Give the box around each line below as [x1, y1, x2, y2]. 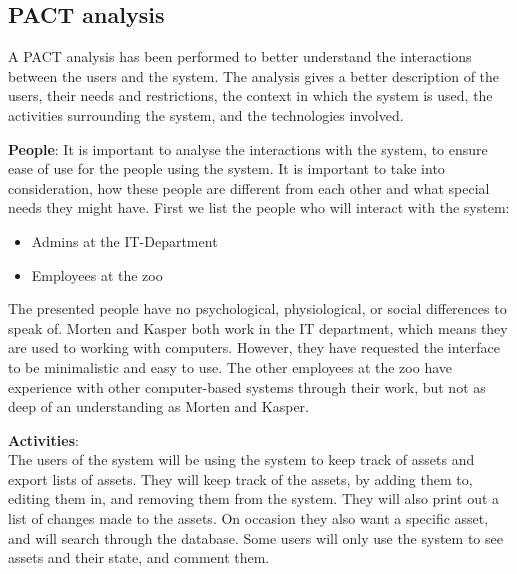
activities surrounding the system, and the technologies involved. [8, 104, 404, 125]
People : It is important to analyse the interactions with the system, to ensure [8, 138, 488, 159]
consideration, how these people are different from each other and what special [8, 177, 490, 198]
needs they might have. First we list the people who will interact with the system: [8, 197, 510, 218]
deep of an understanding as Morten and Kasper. [8, 396, 309, 417]
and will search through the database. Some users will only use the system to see [8, 527, 503, 548]
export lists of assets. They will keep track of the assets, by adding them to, [8, 468, 473, 489]
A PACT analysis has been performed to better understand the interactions [8, 46, 472, 67]
